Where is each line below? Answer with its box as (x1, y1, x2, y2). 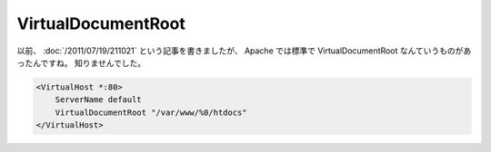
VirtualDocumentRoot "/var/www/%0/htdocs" (55, 107, 247, 118)
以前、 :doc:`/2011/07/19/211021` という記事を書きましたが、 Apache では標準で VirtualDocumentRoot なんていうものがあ (16, 45, 472, 56)
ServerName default (55, 95, 143, 105)
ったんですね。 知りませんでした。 (16, 57, 146, 68)
